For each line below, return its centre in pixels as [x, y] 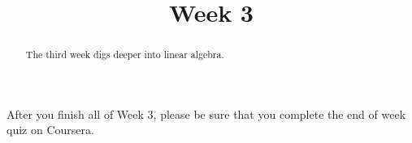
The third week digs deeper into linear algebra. [125, 55]
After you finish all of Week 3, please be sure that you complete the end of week [206, 114]
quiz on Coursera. [50, 130]
